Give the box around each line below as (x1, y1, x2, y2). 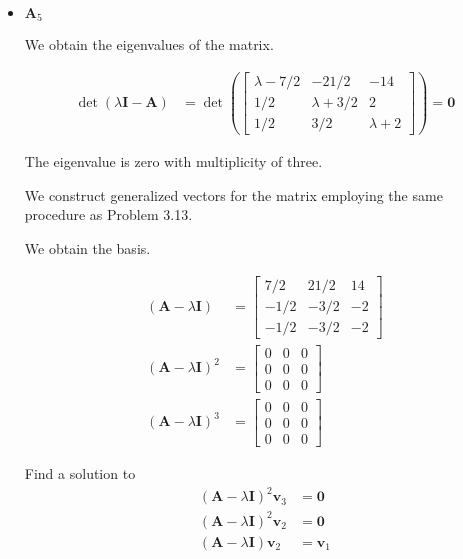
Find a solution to (24, 462, 136, 483)
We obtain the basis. (24, 238, 151, 259)
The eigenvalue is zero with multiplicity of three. (24, 151, 323, 172)
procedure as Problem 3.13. (24, 204, 193, 225)
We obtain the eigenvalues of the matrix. (24, 34, 274, 55)
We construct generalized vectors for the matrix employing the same (24, 184, 443, 205)
